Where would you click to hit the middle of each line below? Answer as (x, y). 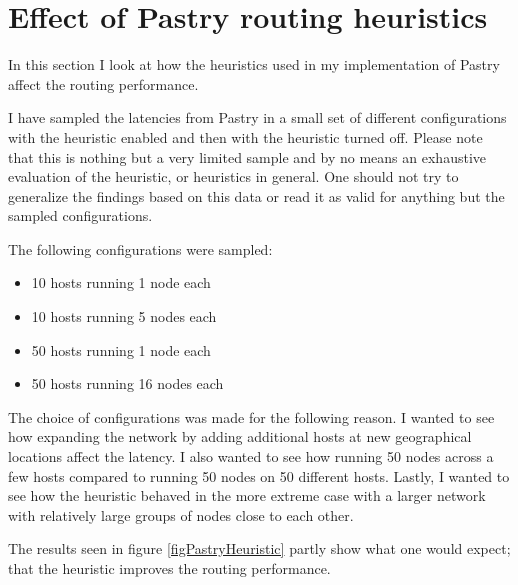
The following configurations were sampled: (140, 248)
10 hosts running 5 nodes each (124, 316)
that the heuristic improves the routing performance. (169, 568)
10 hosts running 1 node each (121, 282)
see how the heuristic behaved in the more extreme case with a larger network (247, 495)
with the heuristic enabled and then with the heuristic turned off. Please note (245, 136)
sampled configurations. (80, 215)
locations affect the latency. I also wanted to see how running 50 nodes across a (251, 456)
